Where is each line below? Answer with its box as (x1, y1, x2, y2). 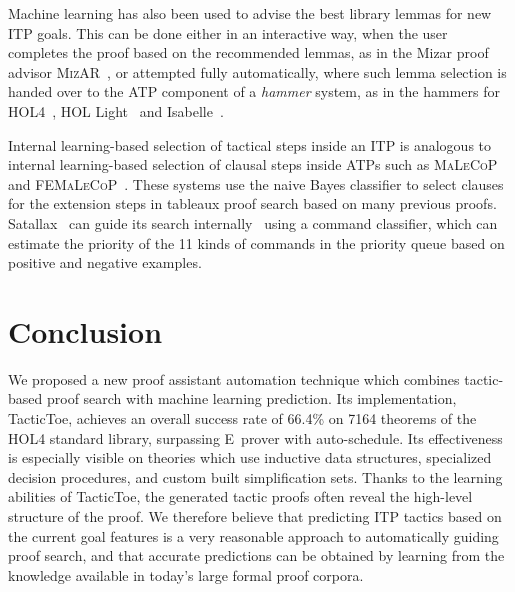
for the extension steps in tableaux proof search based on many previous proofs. (8, 193, 497, 214)
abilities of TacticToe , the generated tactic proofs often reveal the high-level (8, 486, 473, 507)
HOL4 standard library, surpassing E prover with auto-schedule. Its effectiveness (8, 427, 503, 448)
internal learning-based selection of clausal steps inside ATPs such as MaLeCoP (8, 154, 498, 175)
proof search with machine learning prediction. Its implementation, (46, 388, 457, 409)
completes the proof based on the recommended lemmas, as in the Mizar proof (8, 42, 489, 63)
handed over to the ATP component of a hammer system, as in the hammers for (8, 81, 500, 102)
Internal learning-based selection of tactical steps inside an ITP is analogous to (8, 134, 492, 155)
